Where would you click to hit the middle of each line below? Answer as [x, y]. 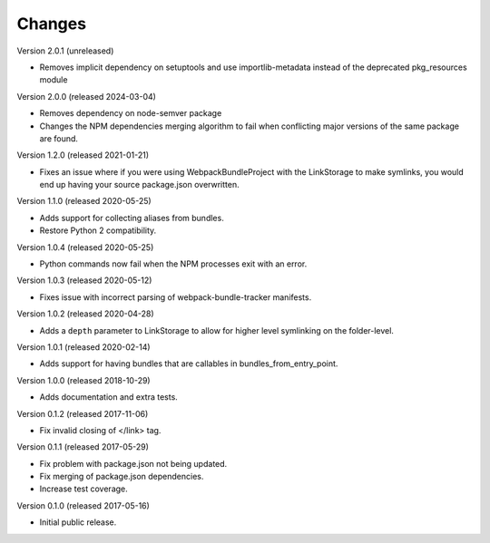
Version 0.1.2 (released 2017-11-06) [83, 413]
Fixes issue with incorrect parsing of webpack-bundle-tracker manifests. [176, 297]
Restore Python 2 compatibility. [98, 230]
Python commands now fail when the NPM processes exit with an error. [173, 264]
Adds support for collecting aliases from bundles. [132, 218]
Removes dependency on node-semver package [131, 113]
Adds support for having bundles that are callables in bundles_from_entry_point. [189, 364]
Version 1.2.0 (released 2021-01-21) [83, 155]
